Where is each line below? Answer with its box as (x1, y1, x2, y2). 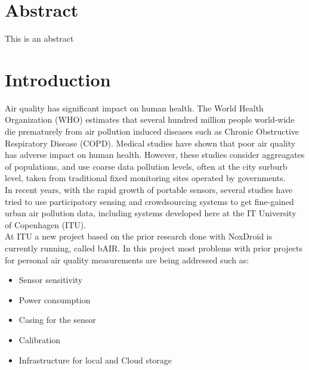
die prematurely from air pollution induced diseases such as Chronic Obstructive (5, 125, 299, 138)
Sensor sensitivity (18, 273, 83, 286)
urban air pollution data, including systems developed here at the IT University (5, 207, 296, 219)
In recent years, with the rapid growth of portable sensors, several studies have (5, 184, 293, 195)
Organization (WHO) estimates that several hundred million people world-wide (5, 113, 295, 126)
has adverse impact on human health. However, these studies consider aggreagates (5, 148, 305, 161)
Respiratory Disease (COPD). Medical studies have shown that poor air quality (5, 136, 296, 149)
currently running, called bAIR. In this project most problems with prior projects (5, 241, 303, 254)
